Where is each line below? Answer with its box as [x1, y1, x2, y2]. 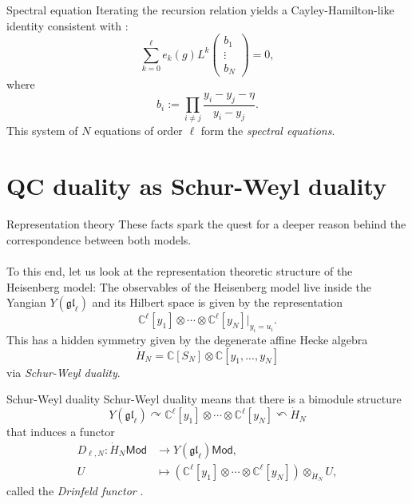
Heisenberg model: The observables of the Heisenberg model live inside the [6, 278, 372, 295]
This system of [6, 122, 78, 139]
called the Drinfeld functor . [6, 482, 144, 499]
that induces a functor [6, 423, 115, 440]
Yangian [6, 294, 46, 311]
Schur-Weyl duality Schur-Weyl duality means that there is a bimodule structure [6, 391, 402, 407]
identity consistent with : [6, 17, 129, 34]
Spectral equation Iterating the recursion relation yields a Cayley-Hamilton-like [6, 2, 394, 18]
